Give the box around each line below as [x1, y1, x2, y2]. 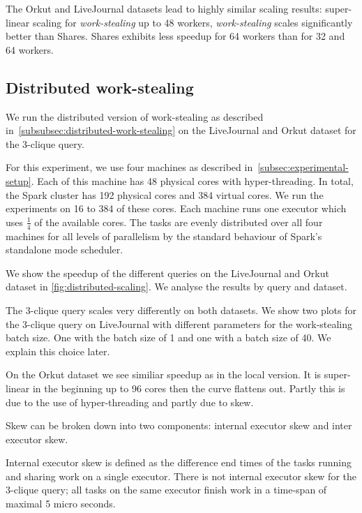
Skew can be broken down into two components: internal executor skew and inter [6, 418, 352, 433]
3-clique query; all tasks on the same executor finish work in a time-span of [6, 482, 327, 497]
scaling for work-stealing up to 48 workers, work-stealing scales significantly [32, 15, 353, 29]
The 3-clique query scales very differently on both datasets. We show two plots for [6, 302, 357, 317]
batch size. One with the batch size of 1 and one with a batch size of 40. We [6, 330, 331, 345]
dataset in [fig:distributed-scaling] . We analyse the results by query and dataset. [6, 279, 347, 294]
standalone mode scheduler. [6, 242, 123, 257]
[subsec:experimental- [257, 160, 349, 174]
